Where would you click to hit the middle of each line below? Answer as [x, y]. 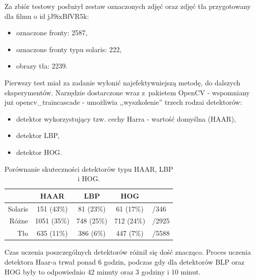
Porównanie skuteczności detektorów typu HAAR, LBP [89, 169]
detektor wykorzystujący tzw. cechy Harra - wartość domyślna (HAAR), [126, 118]
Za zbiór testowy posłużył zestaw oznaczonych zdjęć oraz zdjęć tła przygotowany [128, 6]
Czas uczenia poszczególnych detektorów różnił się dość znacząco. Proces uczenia [128, 252]
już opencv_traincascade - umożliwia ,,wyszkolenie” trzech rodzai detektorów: [123, 102]
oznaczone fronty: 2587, [52, 33]
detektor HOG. [39, 152]
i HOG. [89, 178]
